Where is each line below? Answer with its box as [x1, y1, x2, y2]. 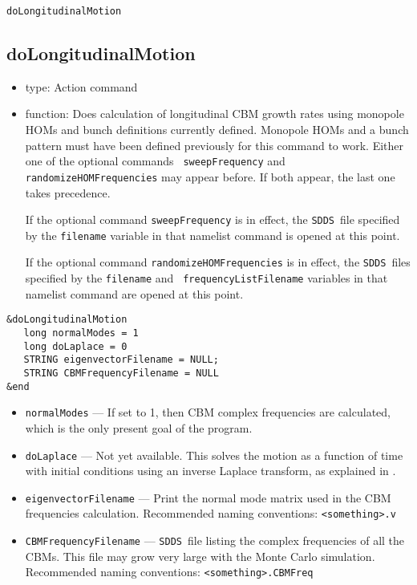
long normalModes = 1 [23, 327, 139, 339]
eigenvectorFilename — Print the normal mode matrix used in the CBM [25, 489, 391, 506]
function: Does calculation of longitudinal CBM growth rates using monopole [25, 105, 404, 122]
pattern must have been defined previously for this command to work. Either [25, 136, 403, 153]
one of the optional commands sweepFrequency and [25, 152, 285, 169]
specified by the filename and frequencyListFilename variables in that [25, 270, 388, 286]
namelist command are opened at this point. [25, 285, 244, 302]
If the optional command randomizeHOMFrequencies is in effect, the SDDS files [25, 254, 411, 270]
